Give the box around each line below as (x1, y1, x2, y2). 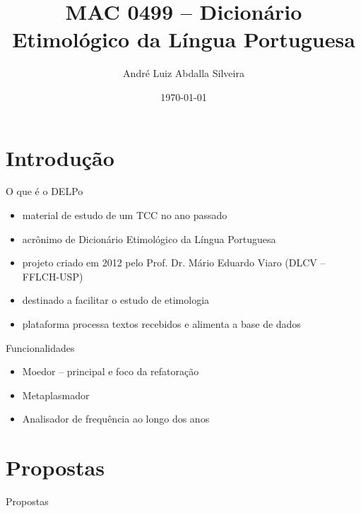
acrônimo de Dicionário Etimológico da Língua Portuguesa (22, 231, 276, 246)
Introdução (6, 143, 114, 172)
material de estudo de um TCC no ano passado (22, 208, 227, 223)
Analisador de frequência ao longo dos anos (22, 411, 210, 426)
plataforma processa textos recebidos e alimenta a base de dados (22, 317, 301, 331)
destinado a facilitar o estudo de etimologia (22, 293, 210, 307)
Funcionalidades (6, 340, 75, 355)
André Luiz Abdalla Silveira (123, 66, 244, 81)
